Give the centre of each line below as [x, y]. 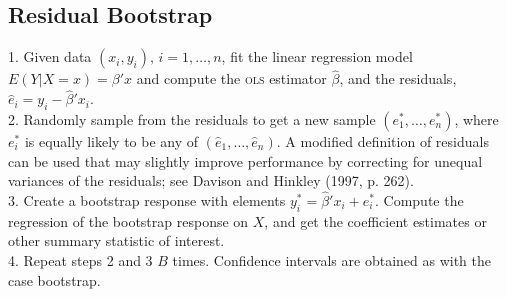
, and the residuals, [398, 78]
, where [476, 119]
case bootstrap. [54, 279]
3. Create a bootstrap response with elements [147, 200]
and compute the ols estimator [231, 78]
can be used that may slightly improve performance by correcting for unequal [245, 160]
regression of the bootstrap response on [128, 220]
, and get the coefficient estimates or [375, 220]
